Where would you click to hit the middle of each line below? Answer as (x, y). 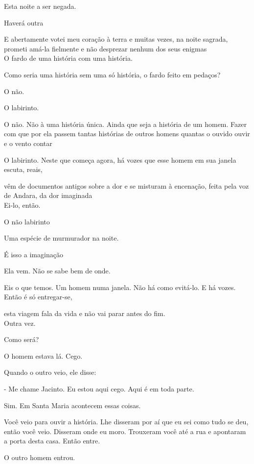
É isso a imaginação (34, 254)
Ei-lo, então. (22, 205)
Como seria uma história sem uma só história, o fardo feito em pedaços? (112, 74)
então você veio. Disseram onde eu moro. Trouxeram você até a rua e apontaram (125, 431)
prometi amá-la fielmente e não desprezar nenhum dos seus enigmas (105, 48)
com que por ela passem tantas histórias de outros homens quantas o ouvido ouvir (127, 134)
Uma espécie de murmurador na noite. (61, 238)
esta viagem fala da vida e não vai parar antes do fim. (85, 313)
